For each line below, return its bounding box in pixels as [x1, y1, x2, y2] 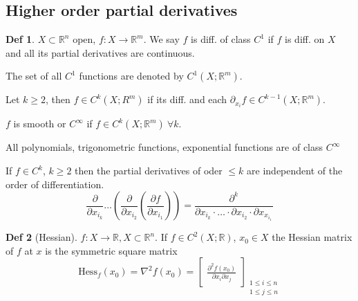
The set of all [6, 69, 62, 83]
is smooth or [13, 116, 66, 131]
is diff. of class [191, 32, 251, 46]
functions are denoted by [79, 69, 184, 83]
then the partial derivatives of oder [75, 163, 223, 178]
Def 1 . [6, 32, 35, 46]
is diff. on [285, 32, 325, 46]
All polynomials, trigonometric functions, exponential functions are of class [6, 140, 323, 154]
